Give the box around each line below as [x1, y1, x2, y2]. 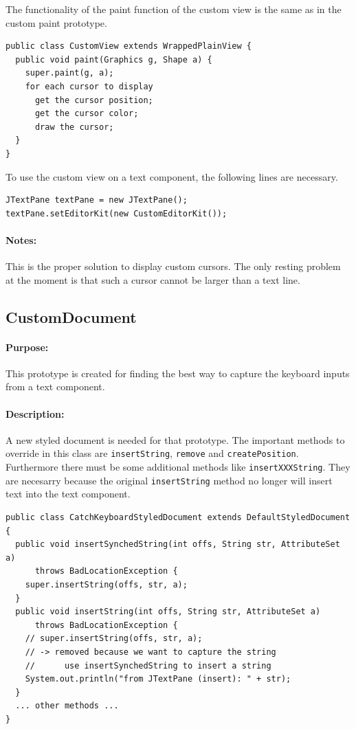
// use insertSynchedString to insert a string [25, 660, 271, 671]
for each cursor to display [25, 81, 153, 91]
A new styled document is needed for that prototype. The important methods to [5, 432, 345, 447]
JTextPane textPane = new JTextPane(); [5, 195, 188, 205]
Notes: [5, 232, 37, 247]
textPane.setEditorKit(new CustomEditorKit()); [5, 208, 227, 218]
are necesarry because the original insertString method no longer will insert [5, 473, 333, 487]
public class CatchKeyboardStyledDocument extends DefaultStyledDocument [5, 513, 351, 523]
